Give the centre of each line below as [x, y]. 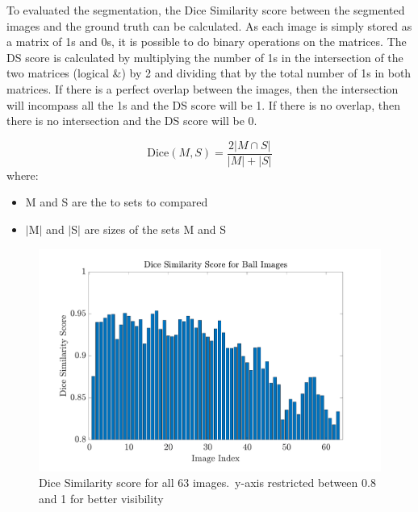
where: [23, 175]
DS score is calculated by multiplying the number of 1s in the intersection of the [205, 57]
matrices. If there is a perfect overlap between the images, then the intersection [203, 88]
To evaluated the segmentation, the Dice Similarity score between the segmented [206, 10]
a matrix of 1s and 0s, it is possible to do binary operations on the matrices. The [207, 42]
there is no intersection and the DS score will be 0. [132, 121]
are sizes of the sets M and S [155, 229]
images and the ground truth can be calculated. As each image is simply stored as [209, 25]
